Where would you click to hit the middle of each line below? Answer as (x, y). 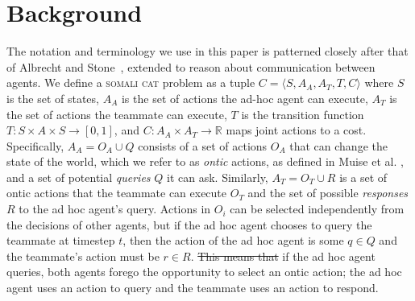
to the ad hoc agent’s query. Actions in (115, 209)
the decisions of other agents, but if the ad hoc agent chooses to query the (189, 224)
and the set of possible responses (328, 193)
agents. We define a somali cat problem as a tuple (131, 82)
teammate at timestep (61, 240)
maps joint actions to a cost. (296, 130)
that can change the (338, 145)
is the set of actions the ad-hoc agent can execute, (245, 98)
